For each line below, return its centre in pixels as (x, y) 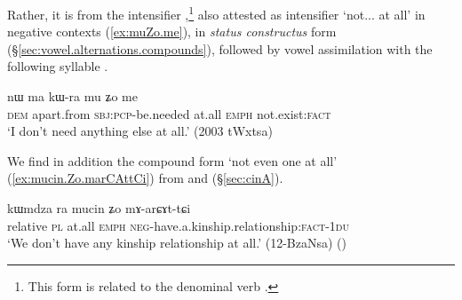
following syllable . (58, 66)
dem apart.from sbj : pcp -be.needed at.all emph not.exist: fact (169, 113)
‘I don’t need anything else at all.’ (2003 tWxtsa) (140, 131)
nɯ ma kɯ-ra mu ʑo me (72, 96)
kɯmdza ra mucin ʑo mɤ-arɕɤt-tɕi (99, 208)
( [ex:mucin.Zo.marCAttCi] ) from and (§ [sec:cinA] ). (145, 178)
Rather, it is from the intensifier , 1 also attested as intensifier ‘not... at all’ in (216, 13)
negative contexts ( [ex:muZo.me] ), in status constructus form (172, 32)
